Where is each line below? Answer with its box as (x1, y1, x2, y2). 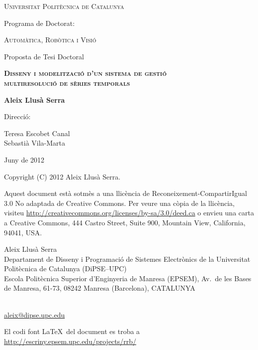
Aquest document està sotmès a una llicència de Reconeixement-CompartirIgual (4, 188, 247, 198)
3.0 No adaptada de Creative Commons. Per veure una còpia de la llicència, (4, 197, 235, 208)
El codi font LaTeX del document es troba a (4, 326, 140, 337)
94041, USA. (4, 227, 42, 237)
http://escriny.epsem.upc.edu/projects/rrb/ (4, 336, 137, 346)
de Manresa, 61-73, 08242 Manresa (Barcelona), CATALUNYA (4, 283, 195, 293)
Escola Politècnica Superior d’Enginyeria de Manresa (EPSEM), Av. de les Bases (4, 273, 252, 283)
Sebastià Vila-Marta (4, 138, 66, 148)
